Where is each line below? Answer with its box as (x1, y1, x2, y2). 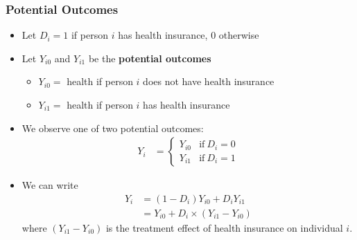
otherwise (218, 28, 259, 42)
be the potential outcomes (88, 50, 211, 65)
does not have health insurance (143, 74, 275, 89)
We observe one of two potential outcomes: (21, 120, 204, 135)
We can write (21, 178, 78, 192)
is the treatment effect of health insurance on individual (105, 220, 343, 234)
